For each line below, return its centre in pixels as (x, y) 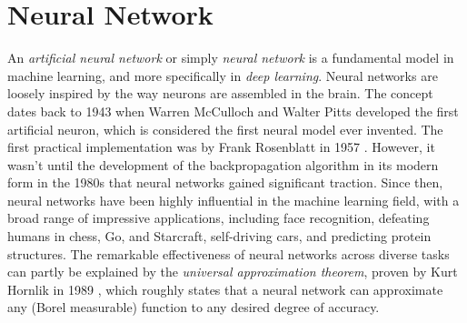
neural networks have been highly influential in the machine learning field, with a (233, 200)
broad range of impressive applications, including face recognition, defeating (219, 218)
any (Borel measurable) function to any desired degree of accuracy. (194, 307)
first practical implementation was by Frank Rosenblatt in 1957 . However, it (221, 147)
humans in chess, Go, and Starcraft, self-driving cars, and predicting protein (219, 236)
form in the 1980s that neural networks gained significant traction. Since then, (225, 182)
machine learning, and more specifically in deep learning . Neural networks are (223, 75)
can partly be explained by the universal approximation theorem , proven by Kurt (233, 272)
